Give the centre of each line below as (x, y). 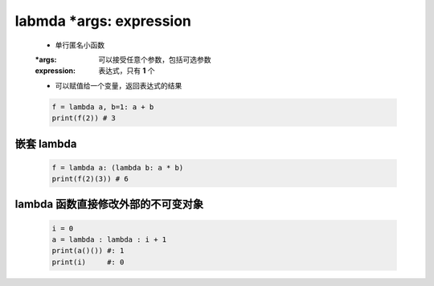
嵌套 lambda (46, 143)
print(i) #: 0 (88, 262)
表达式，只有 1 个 (127, 71)
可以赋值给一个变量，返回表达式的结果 (119, 85)
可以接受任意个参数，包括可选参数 (155, 59)
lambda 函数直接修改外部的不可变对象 (109, 204)
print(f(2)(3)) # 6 (90, 179)
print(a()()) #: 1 (88, 251)
